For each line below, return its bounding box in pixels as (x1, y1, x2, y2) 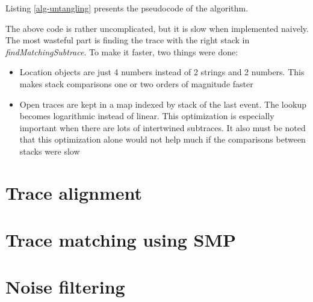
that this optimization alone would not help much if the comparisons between (19, 133, 306, 146)
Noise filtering (5, 274, 125, 299)
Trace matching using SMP (5, 227, 237, 252)
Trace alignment (5, 180, 143, 205)
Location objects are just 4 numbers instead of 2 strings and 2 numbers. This (19, 66, 305, 78)
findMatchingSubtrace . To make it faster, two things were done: (5, 45, 238, 58)
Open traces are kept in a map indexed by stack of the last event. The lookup (19, 97, 307, 110)
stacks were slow (19, 144, 80, 157)
